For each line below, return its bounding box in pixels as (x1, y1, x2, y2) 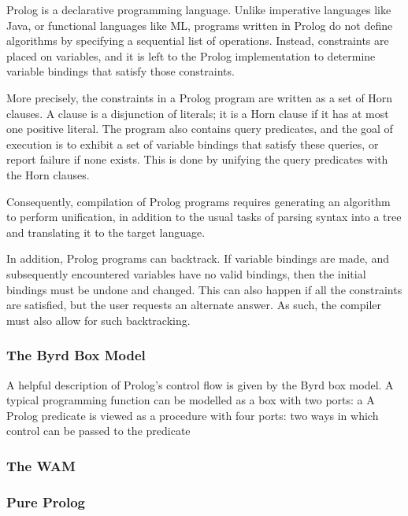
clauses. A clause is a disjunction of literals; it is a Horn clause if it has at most (6, 105, 389, 121)
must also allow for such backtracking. (6, 311, 191, 328)
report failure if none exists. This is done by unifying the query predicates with (6, 151, 388, 168)
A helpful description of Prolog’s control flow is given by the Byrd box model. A (6, 376, 394, 393)
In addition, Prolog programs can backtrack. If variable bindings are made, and (6, 250, 389, 267)
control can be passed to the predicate (6, 422, 191, 439)
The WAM (6, 455, 76, 475)
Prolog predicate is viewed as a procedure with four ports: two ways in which (6, 407, 379, 423)
